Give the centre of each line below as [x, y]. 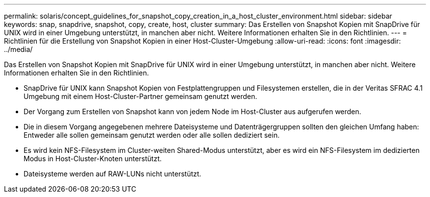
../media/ [18, 49]
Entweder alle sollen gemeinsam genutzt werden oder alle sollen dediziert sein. [152, 135]
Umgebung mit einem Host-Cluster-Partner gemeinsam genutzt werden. [140, 96]
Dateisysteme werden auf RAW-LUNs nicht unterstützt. [112, 174]
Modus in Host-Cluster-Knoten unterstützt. [93, 159]
